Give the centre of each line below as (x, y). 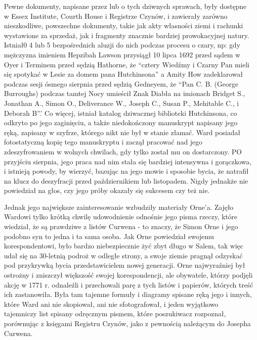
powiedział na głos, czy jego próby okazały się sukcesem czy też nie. (107, 190)
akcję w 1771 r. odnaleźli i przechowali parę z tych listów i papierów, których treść (128, 284)
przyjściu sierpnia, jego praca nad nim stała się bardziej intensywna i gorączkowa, (128, 161)
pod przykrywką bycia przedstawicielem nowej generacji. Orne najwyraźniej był (125, 265)
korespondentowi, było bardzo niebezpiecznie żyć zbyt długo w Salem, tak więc (124, 246)
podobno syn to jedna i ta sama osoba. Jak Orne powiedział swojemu (109, 236)
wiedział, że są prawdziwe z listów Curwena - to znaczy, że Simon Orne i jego (121, 226)
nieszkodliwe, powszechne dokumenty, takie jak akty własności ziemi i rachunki (124, 25)
